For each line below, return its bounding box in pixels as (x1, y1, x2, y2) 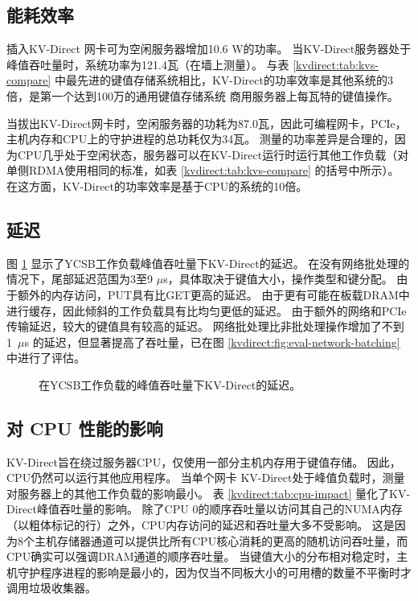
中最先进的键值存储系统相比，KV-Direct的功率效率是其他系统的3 (54, 72, 393, 89)
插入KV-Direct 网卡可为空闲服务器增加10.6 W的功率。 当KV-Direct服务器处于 (6, 40, 412, 57)
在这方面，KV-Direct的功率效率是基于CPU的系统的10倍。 (6, 177, 308, 194)
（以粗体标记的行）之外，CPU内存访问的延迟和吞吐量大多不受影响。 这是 (6, 517, 395, 533)
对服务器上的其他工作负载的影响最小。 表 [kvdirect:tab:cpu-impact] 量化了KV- (6, 484, 411, 501)
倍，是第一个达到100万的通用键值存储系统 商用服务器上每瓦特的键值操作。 (6, 87, 399, 104)
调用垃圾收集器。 (6, 579, 96, 596)
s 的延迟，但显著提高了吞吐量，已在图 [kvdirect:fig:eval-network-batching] (24, 333, 400, 350)
